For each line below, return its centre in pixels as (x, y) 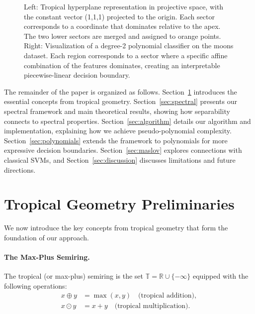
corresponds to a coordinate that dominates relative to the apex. (122, 26)
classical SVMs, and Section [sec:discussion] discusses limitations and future (120, 159)
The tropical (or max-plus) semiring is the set (74, 276)
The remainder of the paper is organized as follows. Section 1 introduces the (121, 91)
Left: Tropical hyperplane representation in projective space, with (124, 6)
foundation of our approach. (46, 237)
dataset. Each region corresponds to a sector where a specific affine (126, 55)
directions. (20, 169)
